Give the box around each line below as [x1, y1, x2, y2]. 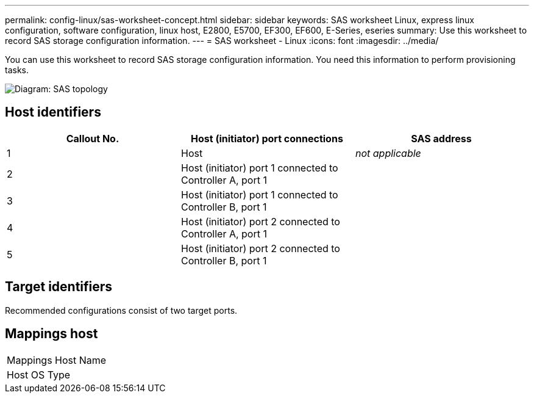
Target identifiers [5, 279, 113, 295]
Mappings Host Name [7, 353, 107, 366]
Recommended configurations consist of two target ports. [5, 305, 238, 316]
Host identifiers [5, 104, 101, 120]
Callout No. [66, 132, 119, 145]
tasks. [5, 65, 29, 75]
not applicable [355, 147, 421, 159]
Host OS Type [7, 368, 71, 381]
